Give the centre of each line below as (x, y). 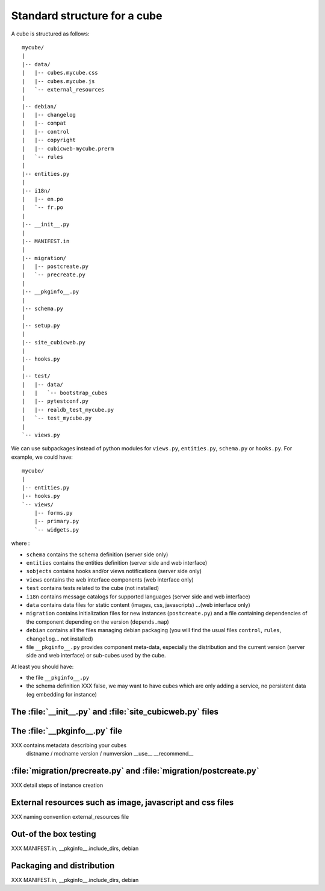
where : (20, 543)
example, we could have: (42, 457)
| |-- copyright (49, 140)
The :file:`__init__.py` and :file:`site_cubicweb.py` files (115, 711)
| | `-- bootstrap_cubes (65, 393)
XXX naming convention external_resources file (70, 816)
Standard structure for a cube (87, 16)
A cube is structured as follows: (50, 34)
